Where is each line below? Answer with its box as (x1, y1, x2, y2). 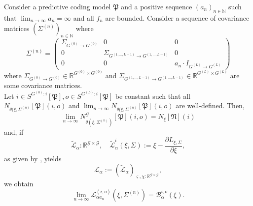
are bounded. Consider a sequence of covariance (105, 12, 250, 23)
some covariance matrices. (4, 80, 82, 90)
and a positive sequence (121, 1, 192, 11)
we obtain (4, 178, 34, 189)
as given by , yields (4, 153, 62, 163)
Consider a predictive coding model (4, 1, 111, 11)
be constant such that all (115, 90, 190, 101)
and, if (4, 126, 24, 137)
